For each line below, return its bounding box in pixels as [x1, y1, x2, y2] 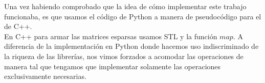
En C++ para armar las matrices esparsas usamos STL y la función [4, 31, 217, 41]
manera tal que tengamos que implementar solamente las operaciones [4, 61, 221, 71]
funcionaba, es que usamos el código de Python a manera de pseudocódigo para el [4, 11, 261, 21]
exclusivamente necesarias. [4, 71, 86, 81]
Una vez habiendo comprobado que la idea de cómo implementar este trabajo [4, 1, 247, 11]
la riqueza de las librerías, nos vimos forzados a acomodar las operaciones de [4, 50, 244, 61]
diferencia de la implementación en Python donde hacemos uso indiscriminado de [4, 41, 259, 51]
